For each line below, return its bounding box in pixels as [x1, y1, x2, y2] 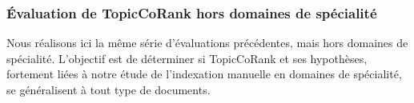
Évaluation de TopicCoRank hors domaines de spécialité [6, 2, 377, 22]
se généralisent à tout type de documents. [6, 81, 211, 97]
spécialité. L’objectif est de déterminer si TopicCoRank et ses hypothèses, [6, 50, 368, 66]
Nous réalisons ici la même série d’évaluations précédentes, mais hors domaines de [6, 34, 408, 51]
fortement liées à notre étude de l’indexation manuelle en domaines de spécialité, [6, 65, 402, 82]
